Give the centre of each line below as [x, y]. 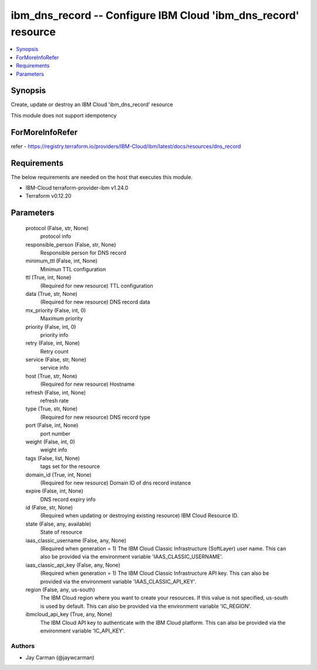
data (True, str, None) [51, 294]
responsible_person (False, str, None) [71, 244]
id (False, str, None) [49, 507]
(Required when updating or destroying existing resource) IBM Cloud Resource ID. [139, 516]
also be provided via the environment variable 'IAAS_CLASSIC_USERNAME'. [131, 557]
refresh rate [54, 401]
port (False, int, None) [52, 425]
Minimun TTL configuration [73, 269]
